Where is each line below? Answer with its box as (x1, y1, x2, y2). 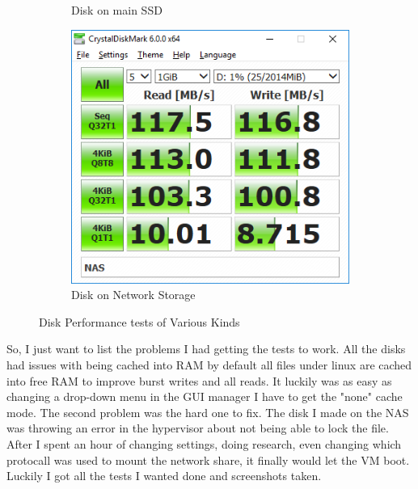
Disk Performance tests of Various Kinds (39, 313, 240, 330)
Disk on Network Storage (71, 286, 196, 303)
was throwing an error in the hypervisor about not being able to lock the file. (6, 419, 389, 436)
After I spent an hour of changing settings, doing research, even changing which (6, 435, 402, 452)
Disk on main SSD (71, 2, 163, 18)
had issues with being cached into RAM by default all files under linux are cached (6, 356, 412, 373)
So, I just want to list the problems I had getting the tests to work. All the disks (6, 340, 406, 357)
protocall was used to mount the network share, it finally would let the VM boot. (6, 451, 410, 468)
